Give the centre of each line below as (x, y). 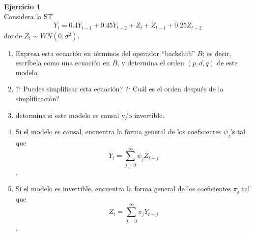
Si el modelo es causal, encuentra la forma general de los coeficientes (118, 132)
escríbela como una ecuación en (63, 63)
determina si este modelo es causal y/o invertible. (90, 115)
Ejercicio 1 (22, 6)
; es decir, (217, 53)
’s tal (238, 132)
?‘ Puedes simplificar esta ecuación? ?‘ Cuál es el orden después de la (119, 89)
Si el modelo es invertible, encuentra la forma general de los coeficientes (123, 189)
